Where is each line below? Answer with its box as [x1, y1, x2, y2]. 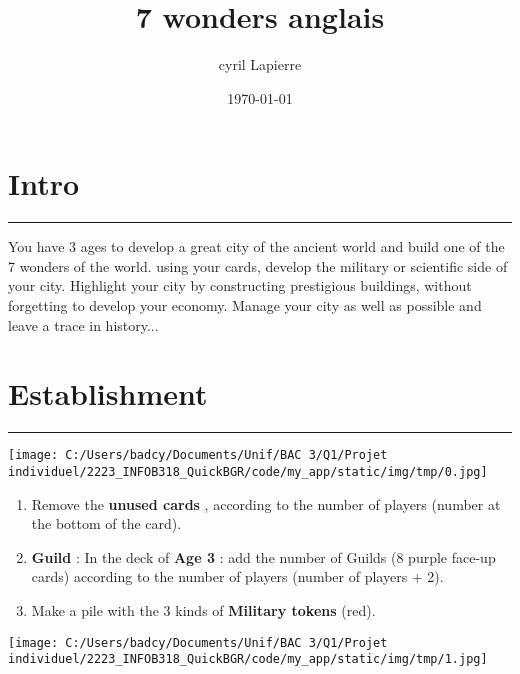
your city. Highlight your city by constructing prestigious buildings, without [8, 275, 472, 296]
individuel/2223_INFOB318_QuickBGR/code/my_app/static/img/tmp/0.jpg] [8, 465, 488, 479]
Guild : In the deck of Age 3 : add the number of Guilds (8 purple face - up [31, 546, 496, 567]
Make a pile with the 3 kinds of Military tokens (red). [31, 600, 376, 621]
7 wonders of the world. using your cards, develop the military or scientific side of [8, 255, 508, 276]
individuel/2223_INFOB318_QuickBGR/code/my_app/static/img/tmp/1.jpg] [8, 652, 488, 667]
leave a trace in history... [8, 314, 159, 335]
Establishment [8, 373, 208, 414]
